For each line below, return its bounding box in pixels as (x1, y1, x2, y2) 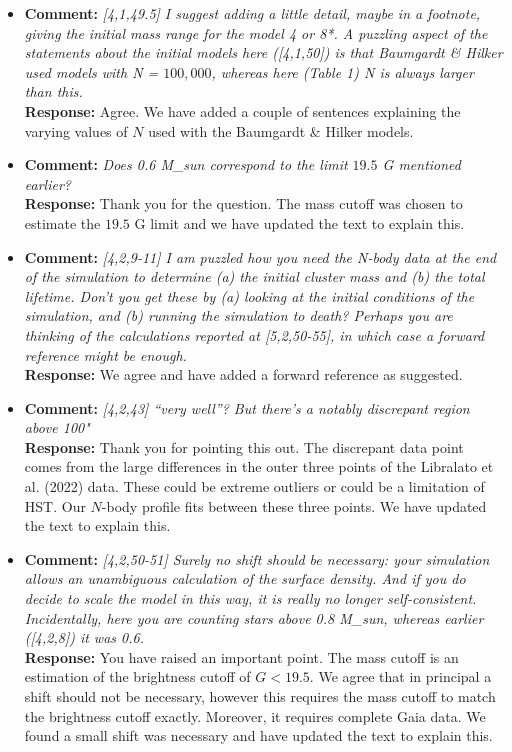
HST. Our (24, 495, 86, 516)
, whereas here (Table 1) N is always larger (211, 61, 474, 82)
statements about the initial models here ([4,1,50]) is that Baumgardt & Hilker (24, 42, 503, 63)
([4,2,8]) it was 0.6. (24, 627, 144, 648)
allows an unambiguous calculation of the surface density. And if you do (24, 568, 466, 589)
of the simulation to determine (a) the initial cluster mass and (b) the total (24, 266, 485, 287)
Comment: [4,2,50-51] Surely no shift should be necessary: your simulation (24, 548, 490, 569)
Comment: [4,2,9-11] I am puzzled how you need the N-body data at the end (24, 246, 497, 267)
